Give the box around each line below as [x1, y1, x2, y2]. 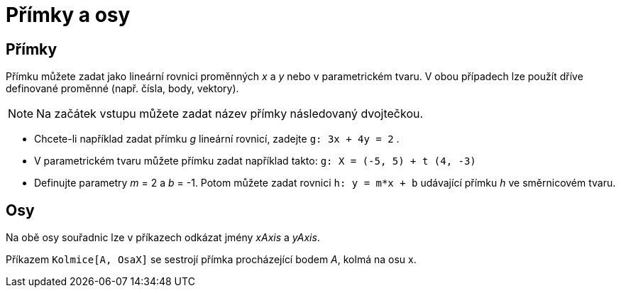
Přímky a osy [6, 3, 131, 27]
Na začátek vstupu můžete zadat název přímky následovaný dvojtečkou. [36, 106, 424, 121]
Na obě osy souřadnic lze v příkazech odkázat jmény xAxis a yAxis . [6, 231, 320, 244]
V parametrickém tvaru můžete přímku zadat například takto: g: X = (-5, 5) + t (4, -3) [34, 155, 476, 167]
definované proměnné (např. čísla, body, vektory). [6, 82, 239, 95]
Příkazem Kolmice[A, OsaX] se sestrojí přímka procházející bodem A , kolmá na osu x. [6, 253, 417, 266]
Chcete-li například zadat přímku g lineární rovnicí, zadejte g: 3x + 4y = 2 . [34, 133, 400, 145]
